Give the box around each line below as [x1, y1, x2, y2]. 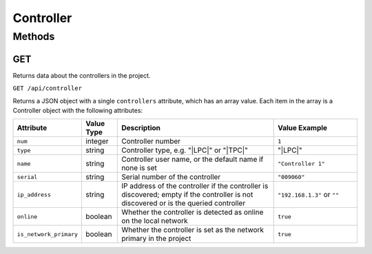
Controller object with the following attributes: [12, 106, 143, 114]
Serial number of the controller [121, 172, 221, 182]
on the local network [121, 216, 189, 226]
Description [121, 123, 161, 133]
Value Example [278, 123, 327, 133]
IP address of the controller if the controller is [121, 181, 269, 191]
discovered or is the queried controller [121, 198, 246, 208]
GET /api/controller [12, 85, 83, 92]
